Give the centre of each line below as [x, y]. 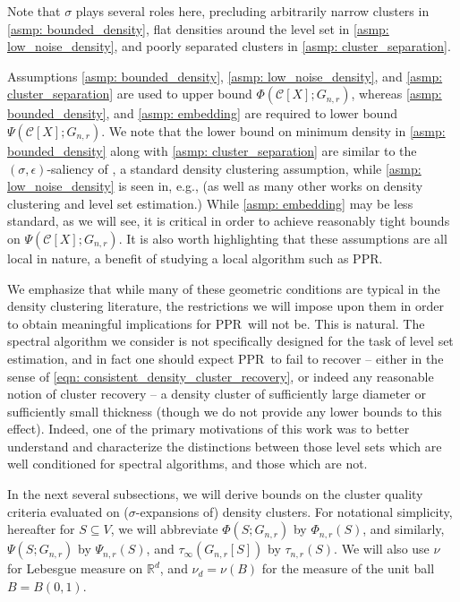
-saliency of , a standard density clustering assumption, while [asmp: [234, 168]
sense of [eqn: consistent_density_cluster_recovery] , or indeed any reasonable [221, 376]
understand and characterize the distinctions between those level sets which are [225, 446]
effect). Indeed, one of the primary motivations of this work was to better [209, 429]
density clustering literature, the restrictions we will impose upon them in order [226, 306]
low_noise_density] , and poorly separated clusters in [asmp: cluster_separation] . [229, 46]
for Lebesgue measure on [75, 568]
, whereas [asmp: [396, 94]
